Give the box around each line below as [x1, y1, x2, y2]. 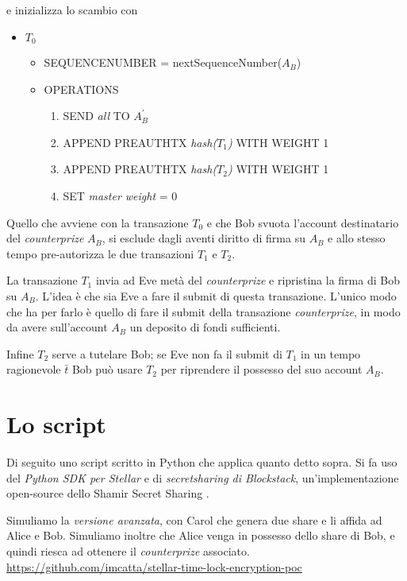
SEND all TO [63, 107, 130, 124]
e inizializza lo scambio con [6, 2, 138, 17]
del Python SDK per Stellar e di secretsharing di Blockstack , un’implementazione [6, 469, 399, 486]
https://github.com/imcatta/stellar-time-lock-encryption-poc [6, 558, 302, 575]
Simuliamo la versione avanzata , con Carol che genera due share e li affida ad [6, 511, 382, 528]
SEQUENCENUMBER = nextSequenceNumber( [44, 54, 282, 71]
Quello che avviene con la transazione [6, 214, 189, 230]
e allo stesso [328, 230, 386, 246]
